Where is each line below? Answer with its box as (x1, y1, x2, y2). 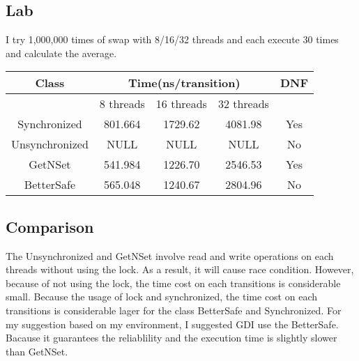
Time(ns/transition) (128, 75, 240, 91)
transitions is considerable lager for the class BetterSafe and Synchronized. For (6, 302, 342, 317)
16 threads (155, 95, 207, 112)
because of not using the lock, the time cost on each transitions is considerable (6, 275, 341, 290)
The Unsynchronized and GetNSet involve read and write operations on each (6, 248, 334, 263)
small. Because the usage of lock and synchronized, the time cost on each (6, 289, 317, 304)
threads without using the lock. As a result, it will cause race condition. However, (6, 262, 354, 277)
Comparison (6, 215, 94, 237)
